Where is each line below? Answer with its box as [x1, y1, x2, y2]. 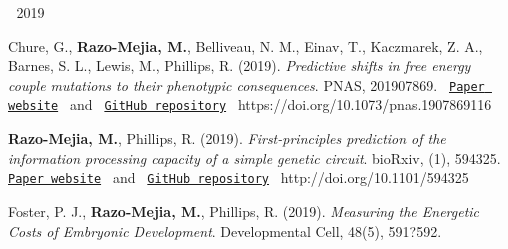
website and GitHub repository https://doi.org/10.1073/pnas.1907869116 [8, 94, 492, 115]
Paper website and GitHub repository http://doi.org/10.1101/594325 [8, 167, 469, 188]
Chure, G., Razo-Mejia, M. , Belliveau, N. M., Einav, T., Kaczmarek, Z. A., [8, 35, 483, 56]
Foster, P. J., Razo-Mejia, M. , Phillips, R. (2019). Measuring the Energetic [8, 201, 480, 221]
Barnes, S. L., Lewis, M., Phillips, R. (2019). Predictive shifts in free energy [8, 55, 471, 76]
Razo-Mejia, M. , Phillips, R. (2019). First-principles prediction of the [8, 128, 446, 149]
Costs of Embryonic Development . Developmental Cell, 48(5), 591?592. [8, 220, 442, 241]
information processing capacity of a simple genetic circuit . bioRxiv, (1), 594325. [8, 147, 501, 168]
